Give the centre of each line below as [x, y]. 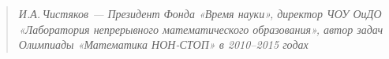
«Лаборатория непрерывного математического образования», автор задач [201, 29]
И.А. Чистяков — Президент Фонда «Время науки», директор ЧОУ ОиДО [200, 13]
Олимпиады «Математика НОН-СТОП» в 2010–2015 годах [163, 44]
